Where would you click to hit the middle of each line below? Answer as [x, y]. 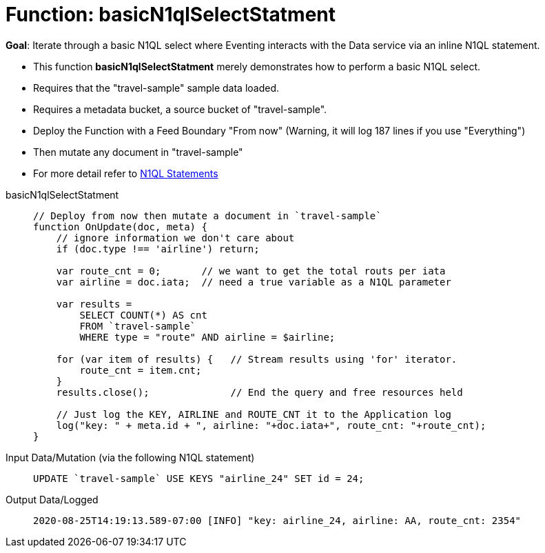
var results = [94, 304]
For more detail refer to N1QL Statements [126, 173]
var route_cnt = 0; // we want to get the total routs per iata [251, 271]
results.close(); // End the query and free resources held [259, 392]
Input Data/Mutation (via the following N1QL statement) [130, 457]
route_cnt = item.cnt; [141, 370]
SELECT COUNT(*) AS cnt [143, 315]
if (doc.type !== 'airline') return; [158, 249]
